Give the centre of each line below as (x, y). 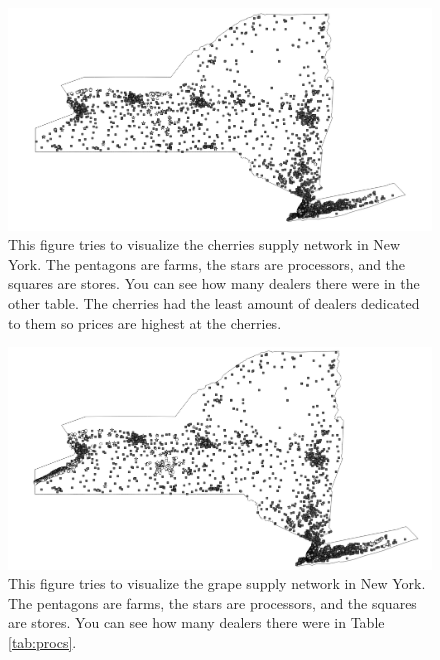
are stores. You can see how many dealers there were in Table (196, 622)
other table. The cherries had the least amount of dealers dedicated (214, 302)
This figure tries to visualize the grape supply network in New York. (217, 583)
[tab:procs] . (42, 642)
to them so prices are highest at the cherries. (145, 322)
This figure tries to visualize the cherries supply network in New (204, 244)
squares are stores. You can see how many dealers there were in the (214, 283)
